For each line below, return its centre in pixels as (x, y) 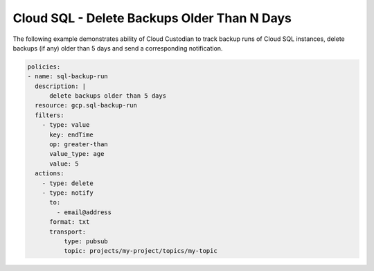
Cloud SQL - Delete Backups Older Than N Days (152, 18)
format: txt (70, 222)
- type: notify (68, 193)
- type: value (66, 125)
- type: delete (68, 183)
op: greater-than (79, 145)
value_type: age (77, 154)
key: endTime (71, 134)
